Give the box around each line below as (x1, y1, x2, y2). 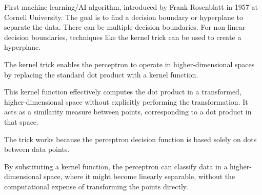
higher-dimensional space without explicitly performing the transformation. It (4, 96, 248, 107)
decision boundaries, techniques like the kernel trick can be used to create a (4, 31, 241, 42)
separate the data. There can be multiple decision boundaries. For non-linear (4, 22, 246, 32)
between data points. (4, 144, 70, 154)
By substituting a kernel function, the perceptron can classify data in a (4, 161, 228, 171)
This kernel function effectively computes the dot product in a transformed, (4, 86, 241, 97)
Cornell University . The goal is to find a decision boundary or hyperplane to (4, 11, 243, 22)
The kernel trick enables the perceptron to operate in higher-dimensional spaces (4, 59, 255, 69)
